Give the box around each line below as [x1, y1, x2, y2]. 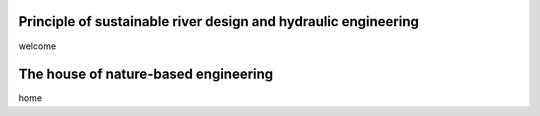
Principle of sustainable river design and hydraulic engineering [18, 13, 419, 30]
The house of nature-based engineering [18, 66, 274, 83]
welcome [18, 40, 57, 52]
